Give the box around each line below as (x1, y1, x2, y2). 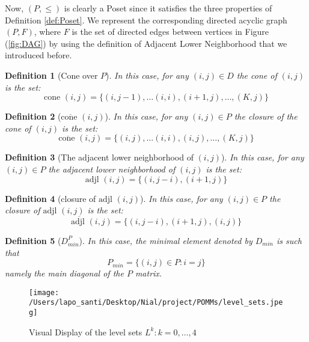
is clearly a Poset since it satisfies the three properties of (64, 2, 272, 14)
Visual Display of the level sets (29, 325, 142, 338)
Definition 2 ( (5, 110, 61, 123)
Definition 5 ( (5, 234, 61, 246)
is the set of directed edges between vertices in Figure (72, 25, 269, 38)
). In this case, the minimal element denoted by (79, 234, 252, 246)
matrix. (135, 267, 162, 279)
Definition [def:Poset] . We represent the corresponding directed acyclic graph (5, 13, 287, 26)
